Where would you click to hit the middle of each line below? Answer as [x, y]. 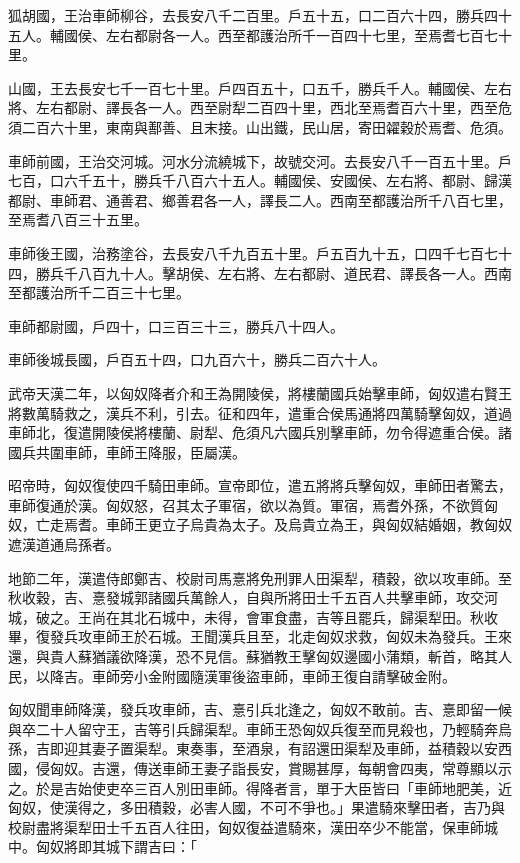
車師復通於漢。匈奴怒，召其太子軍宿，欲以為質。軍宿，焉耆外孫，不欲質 [246, 504]
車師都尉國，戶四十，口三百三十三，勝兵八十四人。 [176, 325]
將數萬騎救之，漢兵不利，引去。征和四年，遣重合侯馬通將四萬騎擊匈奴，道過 [260, 412]
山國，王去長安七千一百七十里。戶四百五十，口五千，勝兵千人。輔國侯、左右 [260, 87]
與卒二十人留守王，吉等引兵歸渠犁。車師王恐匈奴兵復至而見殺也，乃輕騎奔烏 [260, 728]
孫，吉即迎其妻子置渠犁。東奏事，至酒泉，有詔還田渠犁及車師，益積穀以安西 [260, 748]
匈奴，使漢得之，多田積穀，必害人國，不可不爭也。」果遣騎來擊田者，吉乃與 [256, 807]
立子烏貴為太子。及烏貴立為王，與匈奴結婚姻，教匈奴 [336, 524]
